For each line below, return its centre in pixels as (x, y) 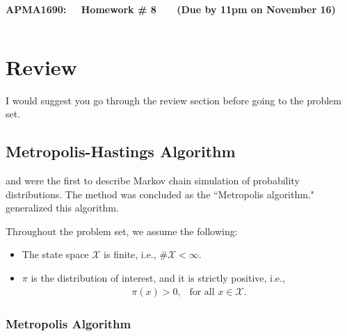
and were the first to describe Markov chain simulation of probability (153, 181)
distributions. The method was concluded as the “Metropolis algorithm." (160, 194)
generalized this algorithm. (62, 208)
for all (202, 292)
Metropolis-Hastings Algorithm (121, 151)
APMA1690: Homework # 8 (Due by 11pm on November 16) (171, 9)
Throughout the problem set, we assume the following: (122, 231)
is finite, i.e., (130, 254)
